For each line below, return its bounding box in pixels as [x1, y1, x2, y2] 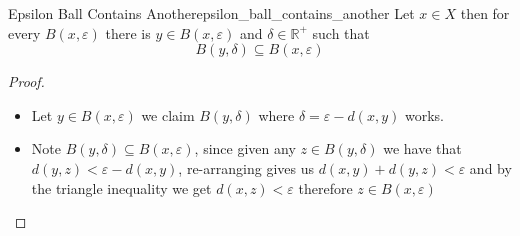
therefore [298, 177, 353, 198]
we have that [383, 138, 462, 159]
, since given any [194, 138, 296, 159]
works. [404, 104, 444, 125]
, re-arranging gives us [178, 157, 314, 178]
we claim [141, 104, 195, 125]
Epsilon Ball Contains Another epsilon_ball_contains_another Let [8, 3, 415, 23]
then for [460, 3, 510, 23]
